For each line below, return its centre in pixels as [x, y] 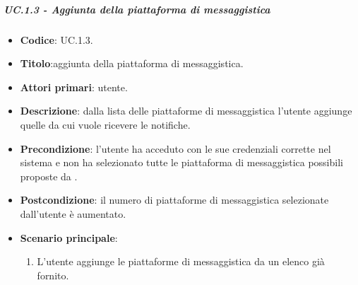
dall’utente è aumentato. [73, 213]
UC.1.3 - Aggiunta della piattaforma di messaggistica [137, 9]
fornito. [53, 275]
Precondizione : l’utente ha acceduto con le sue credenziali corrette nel [175, 148]
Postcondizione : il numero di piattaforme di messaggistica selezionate [174, 200]
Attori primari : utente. [74, 87]
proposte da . [49, 176]
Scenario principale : [69, 237]
